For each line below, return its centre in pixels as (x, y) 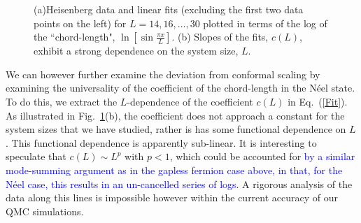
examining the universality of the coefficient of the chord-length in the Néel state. (180, 88)
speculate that (36, 156)
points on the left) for (80, 23)
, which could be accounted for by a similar (262, 156)
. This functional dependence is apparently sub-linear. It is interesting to (161, 142)
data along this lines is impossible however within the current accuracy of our (172, 197)
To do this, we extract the (62, 101)
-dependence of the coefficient (190, 101)
